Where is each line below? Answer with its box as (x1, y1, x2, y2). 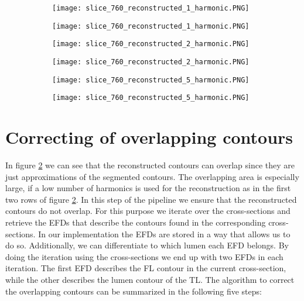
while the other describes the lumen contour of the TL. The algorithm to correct (5, 274, 295, 285)
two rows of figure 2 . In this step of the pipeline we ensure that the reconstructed (5, 193, 297, 205)
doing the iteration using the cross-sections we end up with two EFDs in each (5, 250, 283, 262)
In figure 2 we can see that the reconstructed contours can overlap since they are (5, 159, 295, 171)
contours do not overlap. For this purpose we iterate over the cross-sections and (5, 205, 291, 217)
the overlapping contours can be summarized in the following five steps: (5, 285, 262, 297)
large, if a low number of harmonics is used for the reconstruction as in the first (5, 182, 291, 194)
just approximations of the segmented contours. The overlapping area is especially (5, 170, 299, 182)
